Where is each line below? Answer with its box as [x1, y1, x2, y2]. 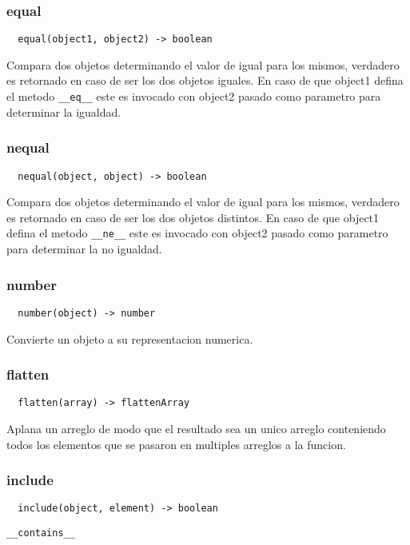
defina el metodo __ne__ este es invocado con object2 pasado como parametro [6, 225, 388, 241]
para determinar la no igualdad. [6, 241, 162, 257]
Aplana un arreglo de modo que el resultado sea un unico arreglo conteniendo [6, 420, 386, 436]
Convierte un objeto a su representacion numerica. [6, 330, 253, 347]
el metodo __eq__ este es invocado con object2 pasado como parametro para [6, 88, 381, 105]
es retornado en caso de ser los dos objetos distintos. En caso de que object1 [6, 209, 380, 225]
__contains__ [6, 527, 75, 539]
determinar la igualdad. [6, 103, 121, 120]
